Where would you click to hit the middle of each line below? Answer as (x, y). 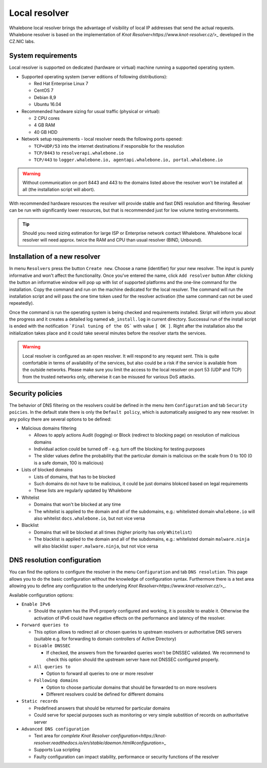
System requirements (43, 56)
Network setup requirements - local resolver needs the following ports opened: (102, 139)
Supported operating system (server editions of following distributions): (94, 76)
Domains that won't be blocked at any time (77, 504)
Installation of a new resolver (55, 257)
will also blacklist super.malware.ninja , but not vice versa (96, 546)
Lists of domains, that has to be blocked (75, 477)
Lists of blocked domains (47, 470)
